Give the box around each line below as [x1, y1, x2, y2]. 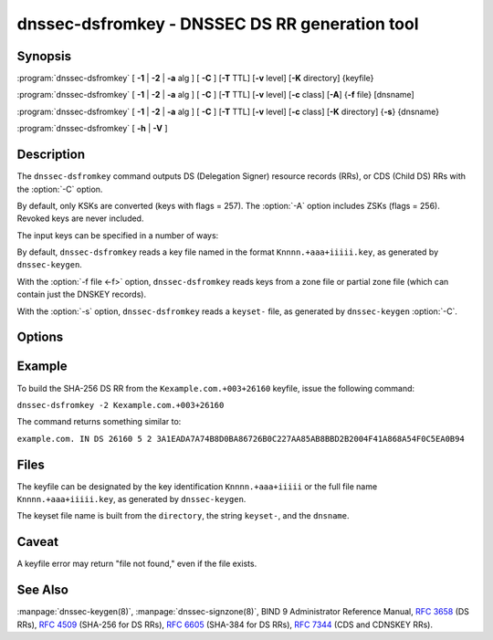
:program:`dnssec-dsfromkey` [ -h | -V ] [16, 123, 168, 134]
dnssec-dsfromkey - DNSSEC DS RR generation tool [16, 14, 419, 34]
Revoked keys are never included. [16, 213, 144, 224]
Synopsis [16, 48, 72, 64]
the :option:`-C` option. [16, 184, 103, 194]
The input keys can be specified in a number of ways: [16, 229, 219, 241]
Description [16, 147, 86, 163]
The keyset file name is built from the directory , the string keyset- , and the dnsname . [16, 510, 351, 521]
